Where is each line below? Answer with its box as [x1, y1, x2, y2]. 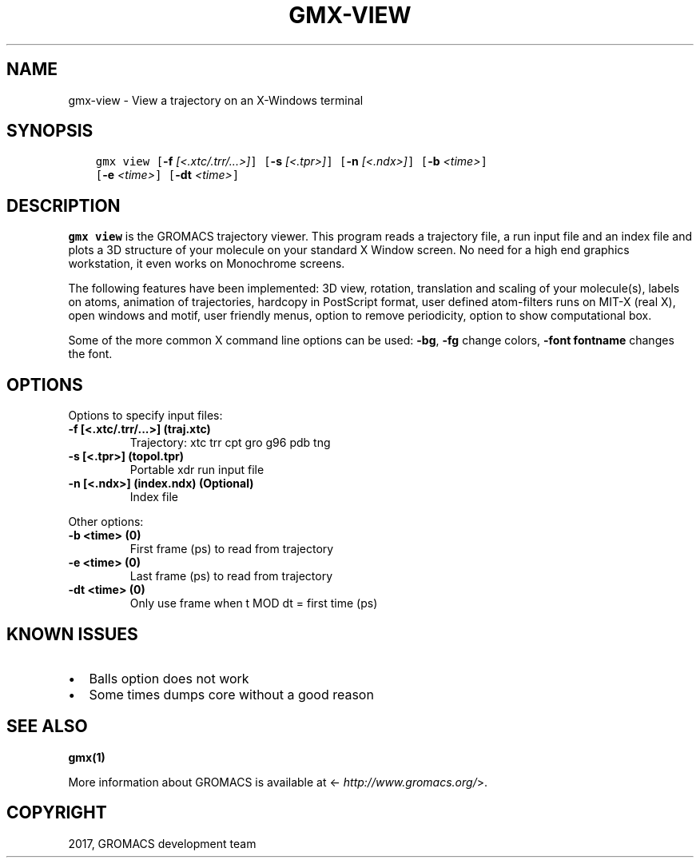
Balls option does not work [89, 670, 249, 687]
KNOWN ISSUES [6, 623, 138, 644]
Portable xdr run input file [129, 463, 264, 477]
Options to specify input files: [68, 408, 223, 423]
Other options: [68, 515, 144, 529]
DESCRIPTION [6, 195, 121, 216]
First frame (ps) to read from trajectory [129, 542, 334, 556]
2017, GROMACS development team [68, 836, 257, 850]
